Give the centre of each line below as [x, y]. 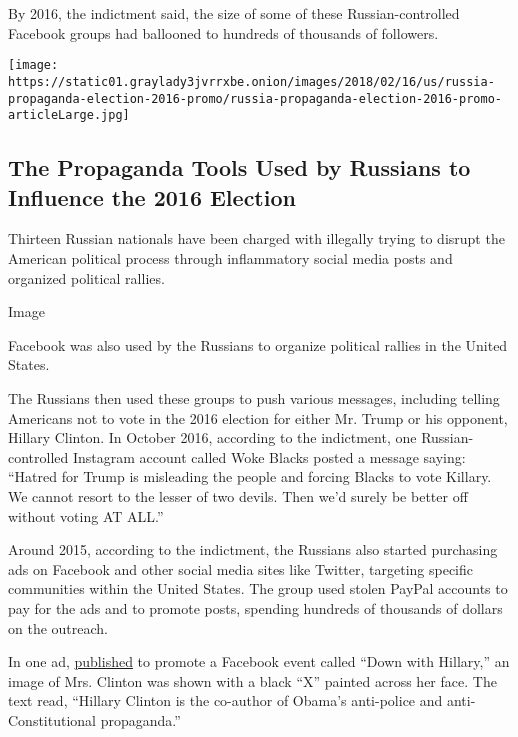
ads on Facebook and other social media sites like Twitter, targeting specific [241, 568]
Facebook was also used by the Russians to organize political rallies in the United [258, 344]
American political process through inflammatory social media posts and [230, 258]
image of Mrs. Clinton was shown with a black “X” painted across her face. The [252, 680]
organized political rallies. [86, 277]
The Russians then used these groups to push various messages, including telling [254, 397]
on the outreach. [58, 627]
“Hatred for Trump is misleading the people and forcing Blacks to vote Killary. [250, 476]
